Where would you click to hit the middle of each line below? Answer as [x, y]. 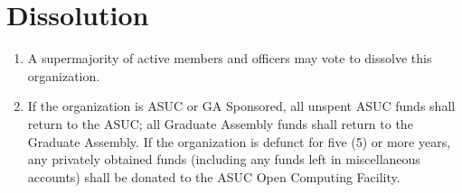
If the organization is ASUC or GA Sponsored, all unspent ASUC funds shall [241, 106]
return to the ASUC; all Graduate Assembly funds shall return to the [220, 123]
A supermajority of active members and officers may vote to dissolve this [230, 58]
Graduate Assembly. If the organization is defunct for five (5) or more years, [239, 141]
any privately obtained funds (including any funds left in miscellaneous [224, 159]
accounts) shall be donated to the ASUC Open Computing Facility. [214, 176]
